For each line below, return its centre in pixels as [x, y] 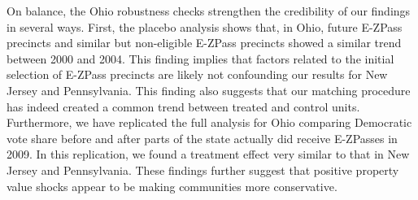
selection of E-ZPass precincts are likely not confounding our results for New [197, 74]
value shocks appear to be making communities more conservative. [172, 186]
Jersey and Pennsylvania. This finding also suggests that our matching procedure [209, 90]
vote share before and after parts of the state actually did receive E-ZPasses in [202, 138]
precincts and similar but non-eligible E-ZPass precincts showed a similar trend [204, 43]
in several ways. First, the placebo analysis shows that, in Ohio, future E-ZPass [205, 26]
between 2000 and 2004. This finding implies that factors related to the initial [200, 58]
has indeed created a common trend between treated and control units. [183, 106]
